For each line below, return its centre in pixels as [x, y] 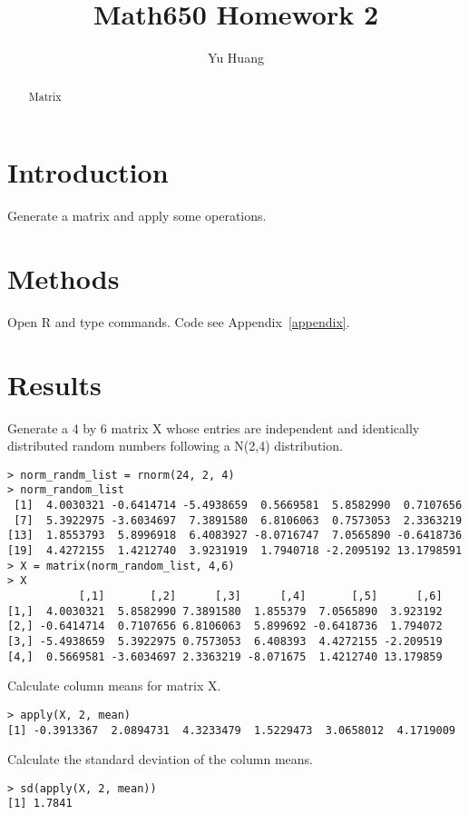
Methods [64, 278]
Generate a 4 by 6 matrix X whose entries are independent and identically [214, 427]
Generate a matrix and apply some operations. [137, 216]
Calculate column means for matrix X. [114, 686]
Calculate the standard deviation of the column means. [160, 759]
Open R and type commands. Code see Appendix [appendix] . [179, 321]
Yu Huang [236, 58]
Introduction [88, 172]
